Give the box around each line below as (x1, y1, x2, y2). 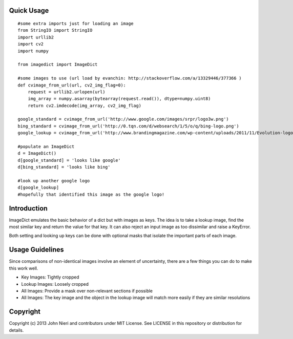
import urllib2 (18, 34, 54, 40)
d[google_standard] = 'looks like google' (18, 157, 121, 163)
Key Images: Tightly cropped (21, 274, 79, 280)
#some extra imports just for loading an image (18, 21, 134, 26)
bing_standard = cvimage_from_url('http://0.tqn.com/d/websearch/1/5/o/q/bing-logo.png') (18, 123, 239, 129)
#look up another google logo (18, 178, 90, 183)
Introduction (9, 204, 48, 212)
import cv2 (18, 42, 44, 47)
